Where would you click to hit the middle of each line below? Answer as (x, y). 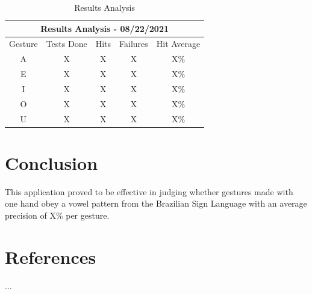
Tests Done (67, 44)
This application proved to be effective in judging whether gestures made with (149, 191)
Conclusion (51, 162)
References (51, 256)
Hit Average (178, 44)
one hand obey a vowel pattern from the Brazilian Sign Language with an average (156, 203)
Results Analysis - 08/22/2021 (105, 28)
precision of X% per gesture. (57, 215)
